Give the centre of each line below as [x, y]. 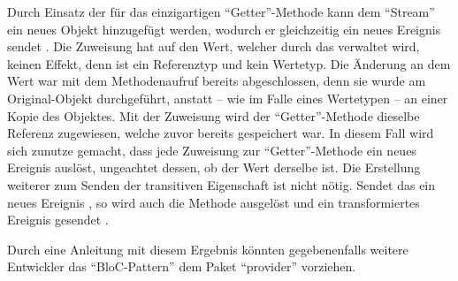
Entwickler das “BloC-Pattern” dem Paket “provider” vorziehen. [182, 266]
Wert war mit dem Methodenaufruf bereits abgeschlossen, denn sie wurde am [217, 81]
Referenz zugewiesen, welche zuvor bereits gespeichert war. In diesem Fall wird [221, 133]
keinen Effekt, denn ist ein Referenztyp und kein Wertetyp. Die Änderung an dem [229, 63]
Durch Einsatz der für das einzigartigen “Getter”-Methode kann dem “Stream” [221, 11]
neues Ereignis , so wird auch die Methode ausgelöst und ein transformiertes [214, 202]
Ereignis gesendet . [58, 220]
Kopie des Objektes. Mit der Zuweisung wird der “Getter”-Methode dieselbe [214, 115]
